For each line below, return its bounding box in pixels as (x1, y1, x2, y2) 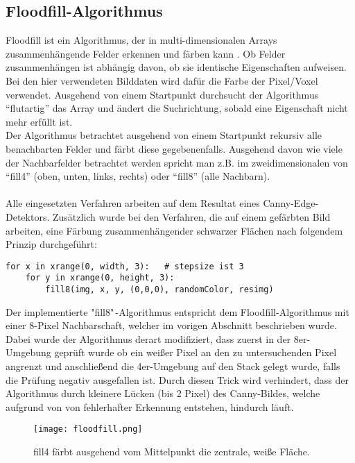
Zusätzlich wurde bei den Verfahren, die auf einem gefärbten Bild (52, 209, 331, 224)
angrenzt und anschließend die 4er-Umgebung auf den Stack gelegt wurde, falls (6, 359, 340, 373)
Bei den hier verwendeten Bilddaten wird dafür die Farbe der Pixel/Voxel (6, 73, 318, 87)
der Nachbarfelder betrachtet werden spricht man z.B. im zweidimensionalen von (6, 155, 348, 169)
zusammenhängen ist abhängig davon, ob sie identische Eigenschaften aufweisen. (6, 60, 347, 74)
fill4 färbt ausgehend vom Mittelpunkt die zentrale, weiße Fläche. (33, 444, 310, 459)
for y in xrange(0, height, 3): (25, 273, 175, 283)
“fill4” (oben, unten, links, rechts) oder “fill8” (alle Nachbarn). (6, 169, 270, 183)
